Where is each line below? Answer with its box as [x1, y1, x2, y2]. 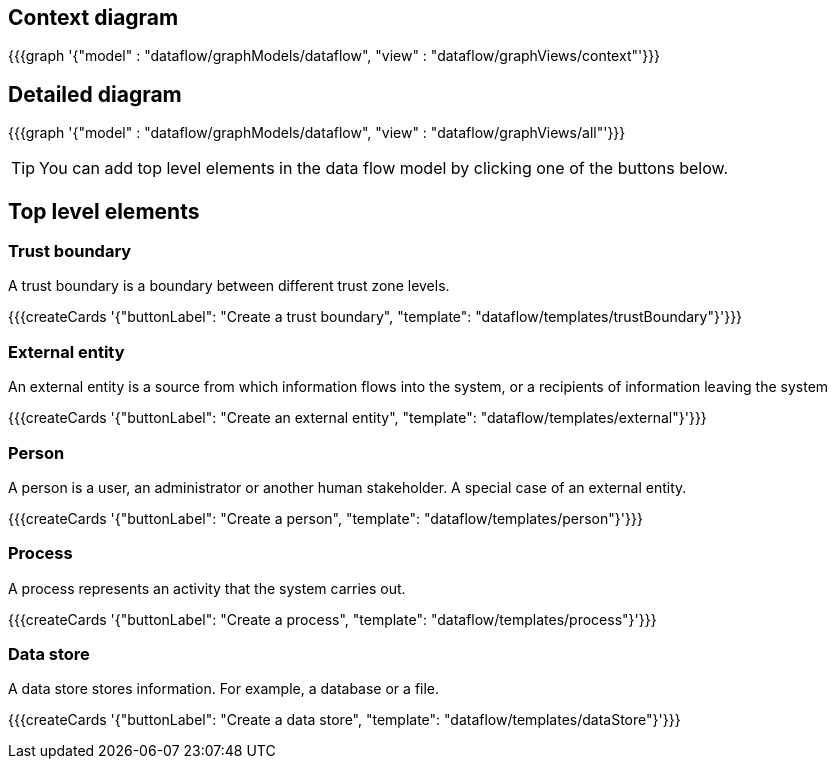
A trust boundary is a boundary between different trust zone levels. [8, 277, 450, 295]
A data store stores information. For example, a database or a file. [8, 680, 440, 698]
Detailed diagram [8, 81, 182, 107]
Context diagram [8, 5, 179, 30]
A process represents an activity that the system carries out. [8, 579, 406, 597]
